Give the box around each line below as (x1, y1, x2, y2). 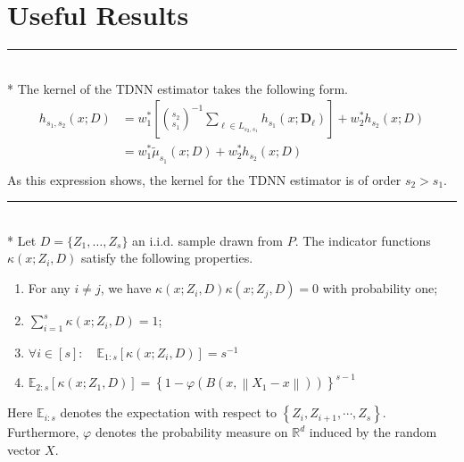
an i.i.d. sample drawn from (132, 231, 284, 249)
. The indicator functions (294, 231, 431, 249)
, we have (100, 279, 152, 298)
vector (7, 440, 41, 458)
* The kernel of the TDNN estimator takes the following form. (7, 79, 348, 97)
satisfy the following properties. (81, 248, 253, 267)
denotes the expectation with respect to (60, 403, 277, 422)
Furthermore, (7, 423, 79, 441)
